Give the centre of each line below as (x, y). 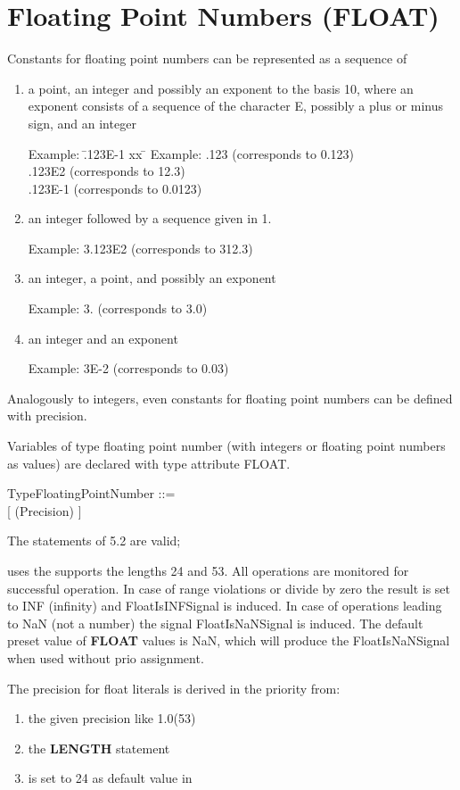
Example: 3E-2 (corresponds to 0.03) (128, 368)
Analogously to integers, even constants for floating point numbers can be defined (230, 398)
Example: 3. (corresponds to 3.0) (118, 308)
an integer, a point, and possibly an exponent (152, 278)
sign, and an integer (82, 123)
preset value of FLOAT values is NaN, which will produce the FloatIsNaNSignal (229, 640)
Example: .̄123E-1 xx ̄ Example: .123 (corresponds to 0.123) (191, 153)
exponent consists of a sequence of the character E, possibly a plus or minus (236, 106)
